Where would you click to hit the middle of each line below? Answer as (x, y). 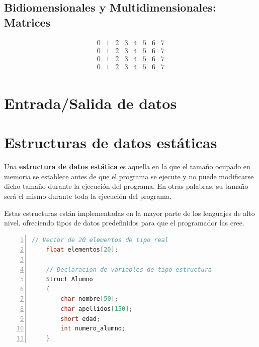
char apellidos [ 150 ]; (97, 309)
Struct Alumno (69, 279)
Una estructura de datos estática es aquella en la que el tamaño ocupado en (127, 166)
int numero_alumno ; (93, 329)
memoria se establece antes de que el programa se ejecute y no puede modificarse (129, 176)
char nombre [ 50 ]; (89, 299)
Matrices (27, 22)
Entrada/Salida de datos (91, 103)
